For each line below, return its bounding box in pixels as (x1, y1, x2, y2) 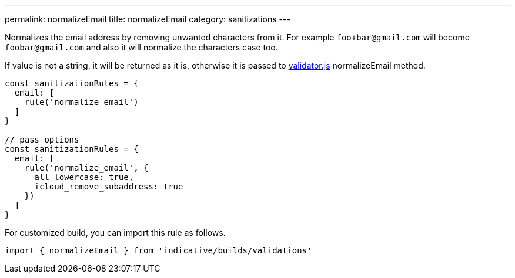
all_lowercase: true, (34, 172, 134, 182)
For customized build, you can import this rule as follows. (5, 228, 226, 238)
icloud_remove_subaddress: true (34, 182, 183, 191)
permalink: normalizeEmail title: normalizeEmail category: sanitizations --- (5, 14, 290, 24)
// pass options (5, 135, 79, 144)
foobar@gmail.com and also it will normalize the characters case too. (5, 42, 278, 52)
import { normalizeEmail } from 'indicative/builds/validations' (5, 246, 312, 255)
